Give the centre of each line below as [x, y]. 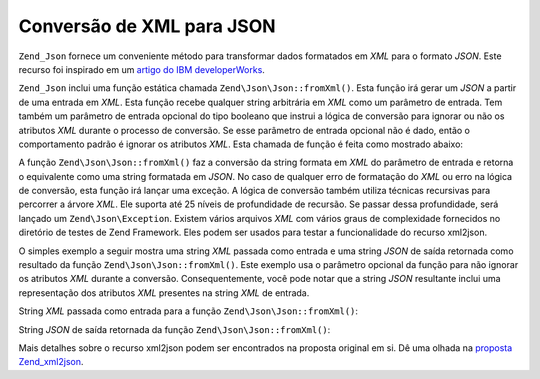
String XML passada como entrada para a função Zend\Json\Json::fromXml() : [188, 311]
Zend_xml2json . [51, 362]
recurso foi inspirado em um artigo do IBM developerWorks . [141, 69]
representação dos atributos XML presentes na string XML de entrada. [164, 292]
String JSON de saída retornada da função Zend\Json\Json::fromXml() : [174, 329]
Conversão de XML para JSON [147, 26]
